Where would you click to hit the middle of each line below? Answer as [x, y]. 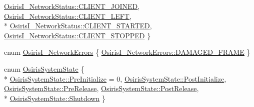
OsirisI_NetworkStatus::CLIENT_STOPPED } [77, 35]
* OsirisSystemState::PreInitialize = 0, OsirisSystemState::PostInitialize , [115, 78]
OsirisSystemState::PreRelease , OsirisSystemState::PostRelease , [101, 88]
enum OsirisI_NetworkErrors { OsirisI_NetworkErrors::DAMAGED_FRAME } [127, 52]
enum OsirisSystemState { [44, 68]
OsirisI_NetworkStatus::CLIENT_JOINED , [72, 6]
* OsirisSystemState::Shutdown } [55, 98]
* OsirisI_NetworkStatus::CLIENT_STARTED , [78, 26]
